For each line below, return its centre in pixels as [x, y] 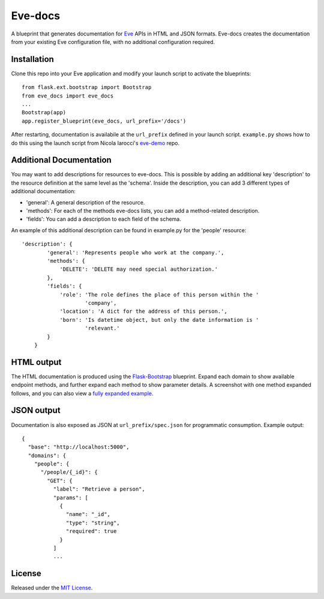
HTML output [36, 362]
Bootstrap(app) [44, 112]
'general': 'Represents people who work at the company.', [136, 252]
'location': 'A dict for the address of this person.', [143, 312]
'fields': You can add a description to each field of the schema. [103, 219]
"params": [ [71, 497]
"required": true [91, 531]
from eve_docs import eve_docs [68, 96]
